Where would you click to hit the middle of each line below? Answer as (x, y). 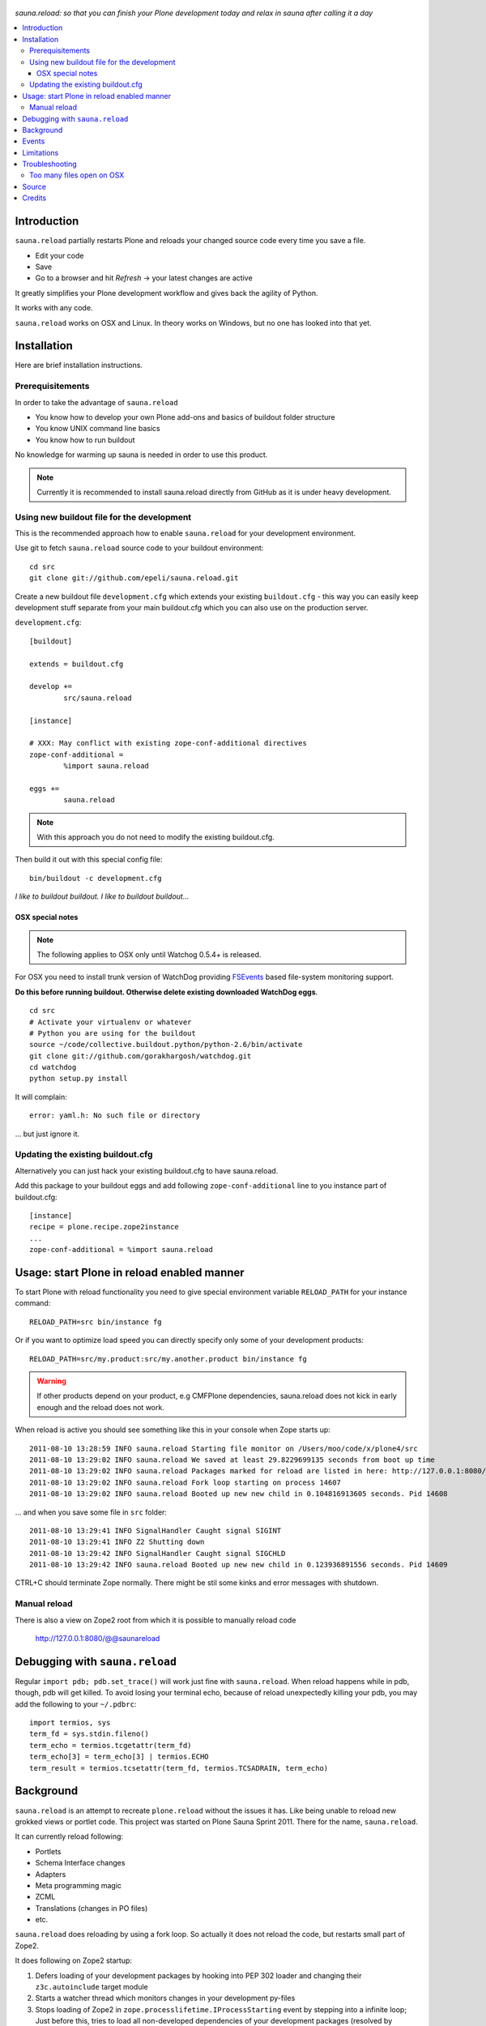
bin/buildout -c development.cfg (96, 878)
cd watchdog (53, 1067)
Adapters (51, 1874)
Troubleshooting (49, 164)
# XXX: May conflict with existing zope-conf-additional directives (168, 743)
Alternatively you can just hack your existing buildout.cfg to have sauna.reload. (147, 1170)
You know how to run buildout (85, 440)
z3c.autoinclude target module (92, 1987)
